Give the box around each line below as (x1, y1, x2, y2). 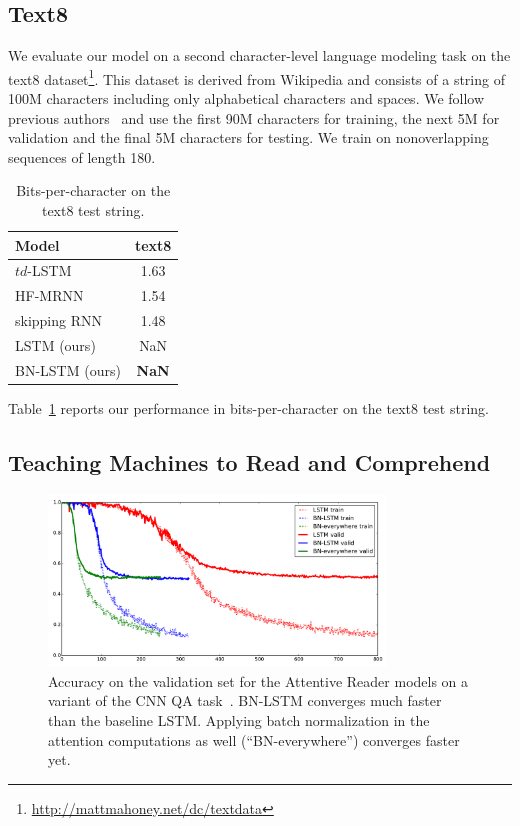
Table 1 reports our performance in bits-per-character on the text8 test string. (8, 397, 489, 418)
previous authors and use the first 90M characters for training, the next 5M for (8, 107, 500, 128)
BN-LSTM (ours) (15, 359, 121, 380)
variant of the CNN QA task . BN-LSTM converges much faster (48, 690, 442, 711)
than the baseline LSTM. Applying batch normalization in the (48, 709, 430, 730)
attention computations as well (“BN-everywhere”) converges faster (48, 729, 460, 750)
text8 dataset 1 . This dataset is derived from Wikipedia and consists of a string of (8, 65, 505, 89)
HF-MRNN (15, 285, 84, 306)
